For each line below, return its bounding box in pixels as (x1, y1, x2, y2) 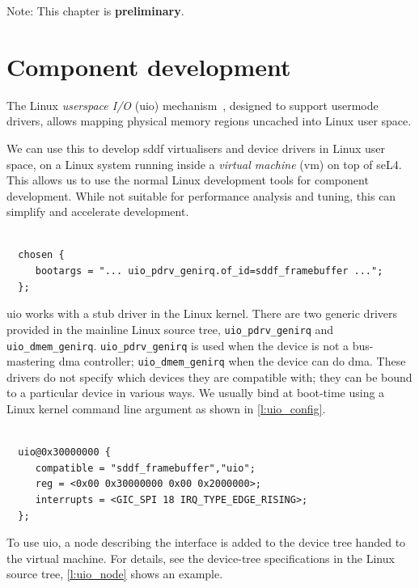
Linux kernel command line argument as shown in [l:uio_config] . (6, 400, 326, 417)
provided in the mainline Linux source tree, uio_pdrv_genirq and (6, 320, 334, 337)
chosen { (18, 249, 65, 261)
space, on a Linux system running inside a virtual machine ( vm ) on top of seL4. (6, 155, 402, 172)
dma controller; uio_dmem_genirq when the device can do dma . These (58, 353, 406, 370)
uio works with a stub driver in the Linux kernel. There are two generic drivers (6, 305, 397, 322)
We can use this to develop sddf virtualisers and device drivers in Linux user (6, 139, 386, 156)
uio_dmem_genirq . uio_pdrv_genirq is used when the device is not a (6, 336, 349, 353)
